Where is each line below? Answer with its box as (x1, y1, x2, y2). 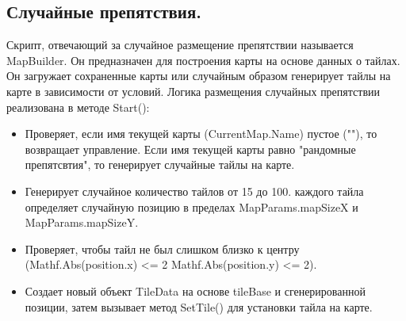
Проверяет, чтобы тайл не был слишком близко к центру (25, 240, 300, 257)
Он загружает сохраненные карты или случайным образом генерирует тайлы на (6, 67, 391, 84)
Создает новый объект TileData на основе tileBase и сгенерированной (25, 282, 366, 299)
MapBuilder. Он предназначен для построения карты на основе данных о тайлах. (6, 52, 400, 68)
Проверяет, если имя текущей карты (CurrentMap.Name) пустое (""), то (25, 125, 377, 142)
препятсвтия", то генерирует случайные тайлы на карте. (25, 156, 295, 173)
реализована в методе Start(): (6, 98, 150, 115)
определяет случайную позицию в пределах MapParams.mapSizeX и (25, 198, 358, 215)
